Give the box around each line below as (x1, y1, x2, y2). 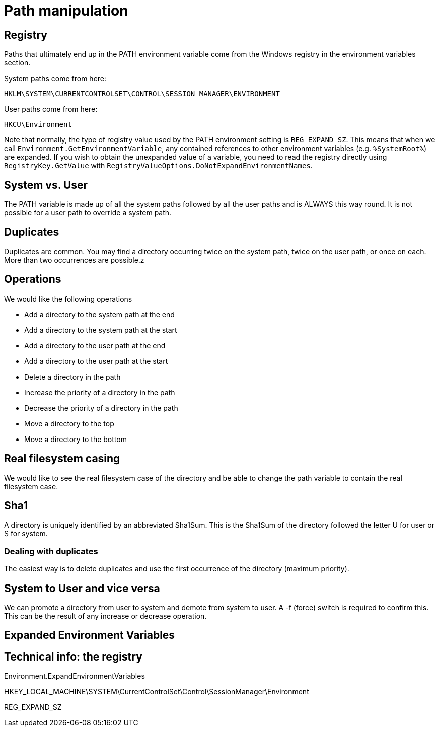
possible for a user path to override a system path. (4, 208, 172, 217)
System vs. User (4, 178, 88, 191)
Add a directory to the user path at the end (24, 341, 166, 350)
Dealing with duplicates (4, 546, 98, 556)
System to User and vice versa (4, 581, 160, 595)
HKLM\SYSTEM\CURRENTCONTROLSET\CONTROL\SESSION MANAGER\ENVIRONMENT (4, 90, 280, 98)
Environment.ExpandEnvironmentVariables (4, 672, 145, 681)
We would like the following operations (4, 294, 132, 303)
